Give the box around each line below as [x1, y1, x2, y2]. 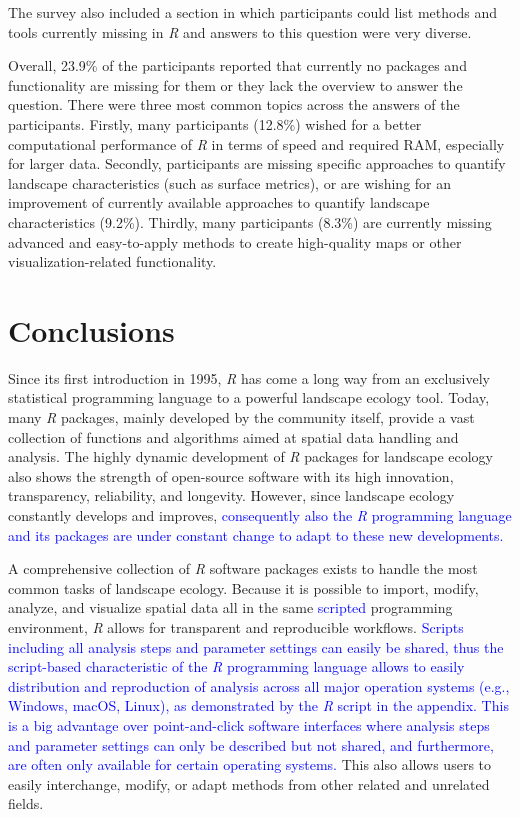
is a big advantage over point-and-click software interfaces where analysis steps [8, 714, 490, 735]
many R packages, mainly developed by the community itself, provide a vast [8, 407, 475, 428]
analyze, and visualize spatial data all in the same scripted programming [8, 597, 453, 618]
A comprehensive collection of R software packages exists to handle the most [8, 558, 478, 579]
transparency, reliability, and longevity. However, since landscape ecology [8, 485, 455, 506]
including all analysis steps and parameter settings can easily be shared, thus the [8, 636, 504, 657]
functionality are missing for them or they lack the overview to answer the [8, 74, 463, 95]
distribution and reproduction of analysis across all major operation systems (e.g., [8, 675, 510, 696]
